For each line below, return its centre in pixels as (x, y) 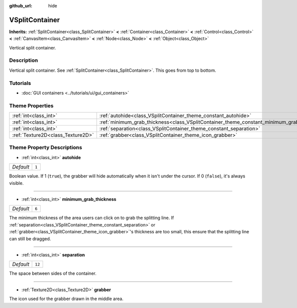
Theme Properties (31, 105)
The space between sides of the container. (53, 273)
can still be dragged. (30, 239)
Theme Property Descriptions (46, 147)
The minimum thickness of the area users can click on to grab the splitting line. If (92, 218)
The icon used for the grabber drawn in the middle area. (66, 299)
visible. (17, 183)
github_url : (21, 6)
